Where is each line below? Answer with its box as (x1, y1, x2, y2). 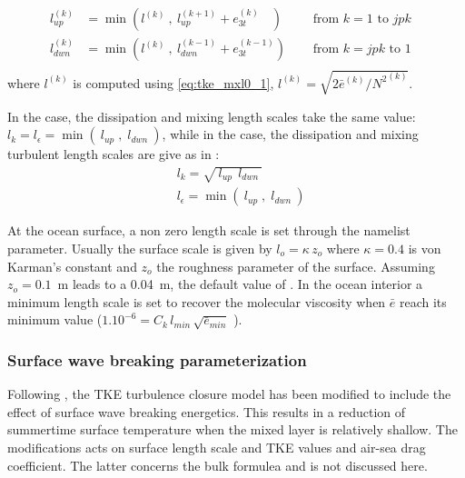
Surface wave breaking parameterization (7, 348, 307, 371)
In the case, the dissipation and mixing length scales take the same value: (7, 106, 416, 125)
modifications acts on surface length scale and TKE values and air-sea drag (7, 438, 426, 456)
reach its (400, 292, 447, 311)
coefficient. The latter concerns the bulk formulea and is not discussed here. (7, 455, 428, 474)
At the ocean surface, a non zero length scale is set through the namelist (7, 221, 411, 240)
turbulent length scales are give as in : (7, 144, 220, 164)
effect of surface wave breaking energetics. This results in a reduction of (7, 402, 406, 421)
